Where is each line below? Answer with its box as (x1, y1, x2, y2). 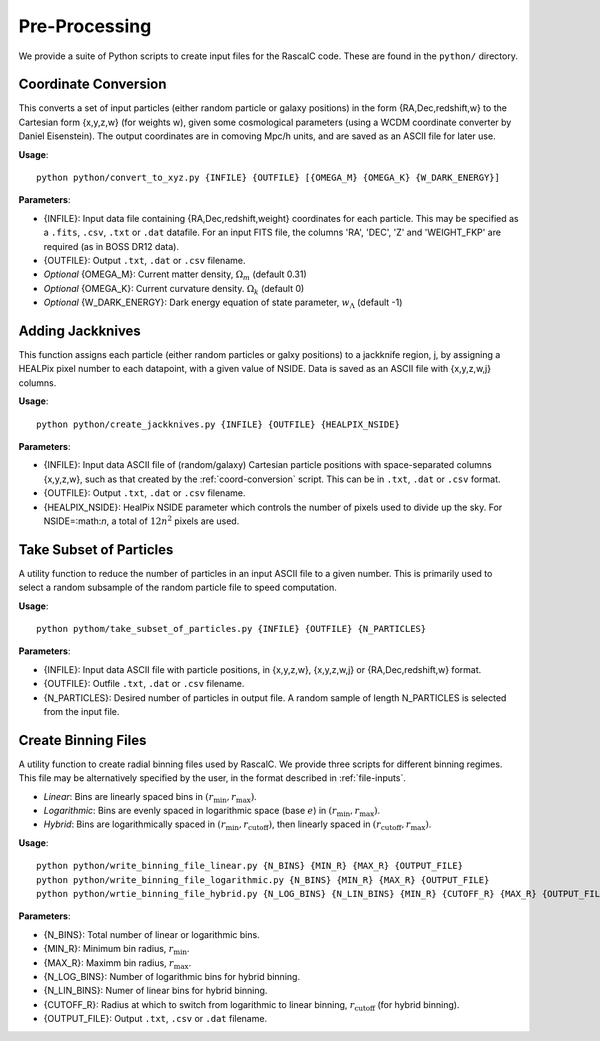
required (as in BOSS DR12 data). (43, 240, 180, 252)
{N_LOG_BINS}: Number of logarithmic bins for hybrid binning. (43, 970, 300, 982)
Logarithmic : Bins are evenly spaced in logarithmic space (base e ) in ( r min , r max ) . (43, 805, 381, 819)
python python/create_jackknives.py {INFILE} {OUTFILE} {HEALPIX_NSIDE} (36, 418, 400, 430)
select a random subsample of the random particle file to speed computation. (18, 581, 337, 594)
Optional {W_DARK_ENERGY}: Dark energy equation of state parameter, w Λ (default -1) (43, 296, 403, 310)
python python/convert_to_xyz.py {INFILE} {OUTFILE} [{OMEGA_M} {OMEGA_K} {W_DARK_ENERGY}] (36, 172, 500, 184)
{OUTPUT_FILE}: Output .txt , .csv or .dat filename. (43, 1013, 268, 1025)
